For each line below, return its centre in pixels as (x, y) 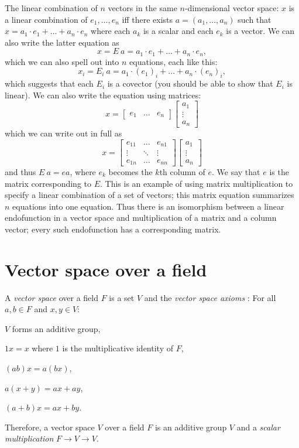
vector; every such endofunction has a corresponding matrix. (113, 229)
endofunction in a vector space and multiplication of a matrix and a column (141, 218)
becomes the (130, 172)
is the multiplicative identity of (118, 348)
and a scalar (258, 427)
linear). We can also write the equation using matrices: (103, 95)
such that (255, 19)
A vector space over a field (51, 297)
